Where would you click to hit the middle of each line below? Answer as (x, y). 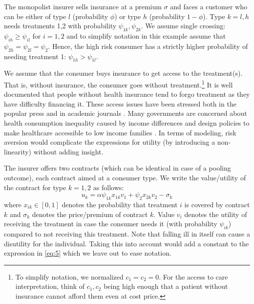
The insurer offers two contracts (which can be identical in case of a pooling (117, 168)
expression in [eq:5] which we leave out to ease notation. (88, 253)
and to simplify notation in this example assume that (146, 35)
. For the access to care (193, 276)
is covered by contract (217, 204)
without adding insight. (68, 151)
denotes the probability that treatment (120, 204)
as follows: (108, 187)
